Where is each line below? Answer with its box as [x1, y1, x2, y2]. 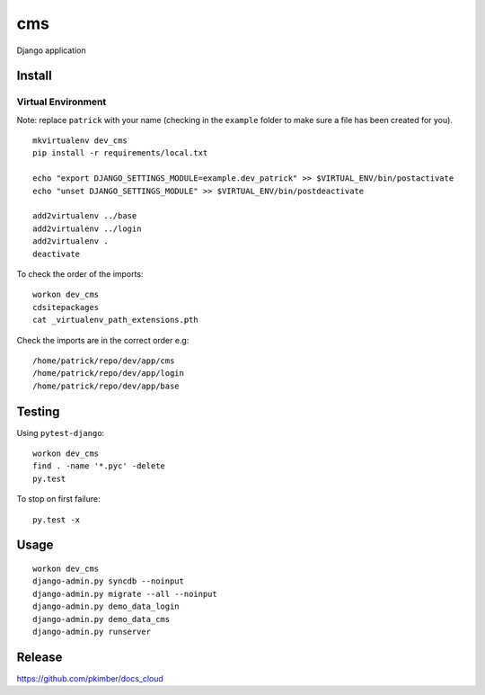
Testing [16, 404, 60, 419]
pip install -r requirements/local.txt [32, 148, 208, 158]
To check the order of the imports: [16, 269, 144, 279]
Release [16, 649, 63, 664]
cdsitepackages [32, 302, 100, 312]
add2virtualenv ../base [32, 211, 137, 221]
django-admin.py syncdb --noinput [32, 576, 184, 586]
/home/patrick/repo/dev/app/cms [32, 355, 175, 366]
